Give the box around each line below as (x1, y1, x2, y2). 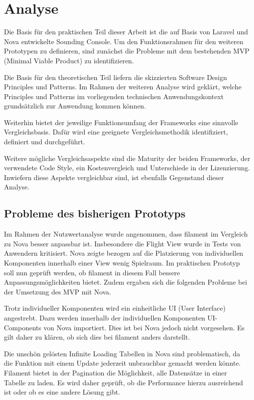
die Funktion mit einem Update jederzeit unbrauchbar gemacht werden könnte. (4, 358, 241, 368)
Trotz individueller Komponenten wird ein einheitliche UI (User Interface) (4, 303, 226, 313)
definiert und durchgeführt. (4, 136, 85, 147)
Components (4, 322, 42, 332)
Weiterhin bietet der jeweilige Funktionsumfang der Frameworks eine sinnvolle (4, 117, 238, 127)
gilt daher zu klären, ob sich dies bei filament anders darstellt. (4, 332, 190, 342)
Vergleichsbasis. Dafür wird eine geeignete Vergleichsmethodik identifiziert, (4, 127, 228, 137)
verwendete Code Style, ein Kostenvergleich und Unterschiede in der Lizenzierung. (4, 162, 250, 173)
